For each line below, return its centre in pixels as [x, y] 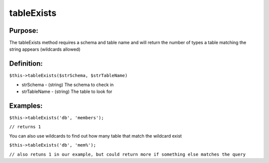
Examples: [26, 106]
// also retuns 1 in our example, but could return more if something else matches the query [128, 154]
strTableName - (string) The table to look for [67, 91]
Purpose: [24, 31]
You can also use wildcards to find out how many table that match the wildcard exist [95, 136]
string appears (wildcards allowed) [45, 49]
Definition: [26, 64]
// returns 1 [25, 127]
